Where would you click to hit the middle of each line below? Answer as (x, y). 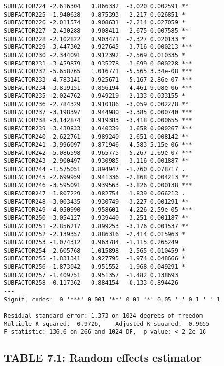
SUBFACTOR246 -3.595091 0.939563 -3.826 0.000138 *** (98, 185)
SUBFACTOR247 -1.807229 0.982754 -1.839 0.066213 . (95, 194)
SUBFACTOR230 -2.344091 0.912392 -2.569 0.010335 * (95, 55)
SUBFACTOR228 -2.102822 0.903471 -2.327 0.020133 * (95, 39)
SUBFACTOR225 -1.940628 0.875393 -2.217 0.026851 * (95, 14)
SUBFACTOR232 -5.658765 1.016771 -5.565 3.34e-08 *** (98, 72)
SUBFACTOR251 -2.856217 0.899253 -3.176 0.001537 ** (96, 226)
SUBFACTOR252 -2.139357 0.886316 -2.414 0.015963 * (95, 234)
